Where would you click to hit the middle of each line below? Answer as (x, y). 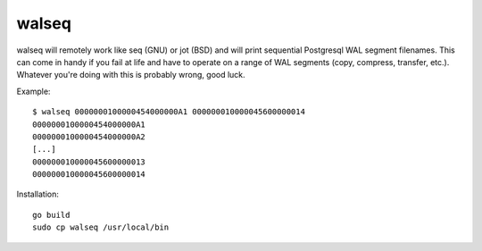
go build (51, 215)
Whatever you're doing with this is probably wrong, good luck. (131, 75)
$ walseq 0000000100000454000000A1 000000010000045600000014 (169, 112)
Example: (33, 91)
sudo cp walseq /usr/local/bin (101, 227)
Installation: (38, 194)
